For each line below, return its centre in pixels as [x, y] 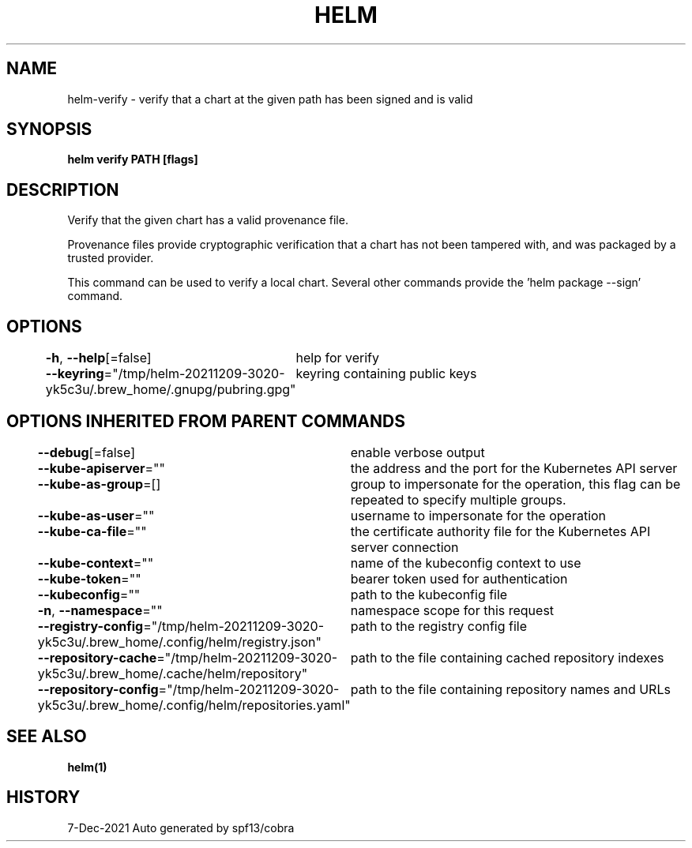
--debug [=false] [86, 452]
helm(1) [87, 767]
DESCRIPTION [63, 189]
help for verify [338, 358]
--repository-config [98, 689]
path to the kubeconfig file [429, 594]
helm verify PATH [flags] [133, 159]
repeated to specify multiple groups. [458, 499]
